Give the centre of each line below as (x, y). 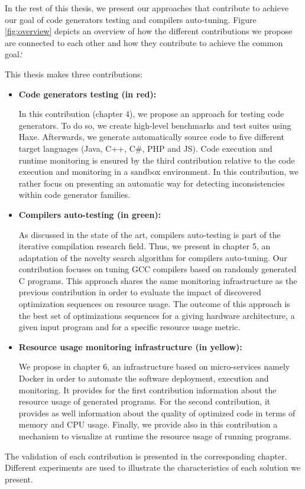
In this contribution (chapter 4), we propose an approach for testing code (151, 114)
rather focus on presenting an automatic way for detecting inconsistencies (152, 183)
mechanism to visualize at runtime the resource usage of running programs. (155, 436)
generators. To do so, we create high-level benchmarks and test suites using (155, 125)
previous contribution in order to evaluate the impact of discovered (140, 292)
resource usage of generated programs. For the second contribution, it (145, 401)
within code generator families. (74, 195)
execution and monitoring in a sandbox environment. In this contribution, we (159, 172)
